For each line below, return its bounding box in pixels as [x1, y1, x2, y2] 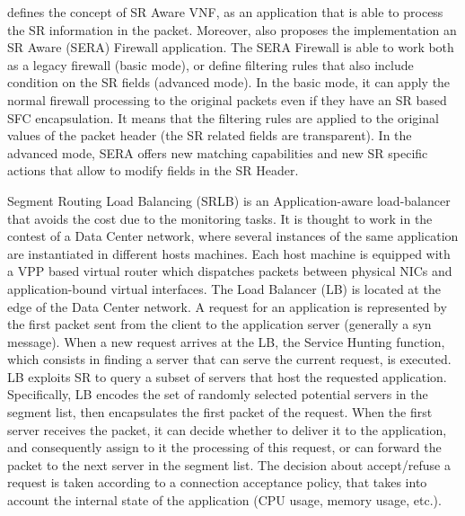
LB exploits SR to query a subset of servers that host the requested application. [7, 367, 447, 386]
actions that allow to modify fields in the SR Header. [7, 161, 299, 180]
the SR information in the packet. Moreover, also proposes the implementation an [7, 20, 457, 39]
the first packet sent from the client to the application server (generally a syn [7, 315, 432, 334]
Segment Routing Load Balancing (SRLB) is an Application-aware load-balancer [7, 191, 451, 209]
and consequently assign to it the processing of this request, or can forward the [7, 438, 442, 457]
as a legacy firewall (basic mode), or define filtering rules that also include [7, 55, 414, 74]
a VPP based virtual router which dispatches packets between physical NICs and [7, 262, 452, 280]
